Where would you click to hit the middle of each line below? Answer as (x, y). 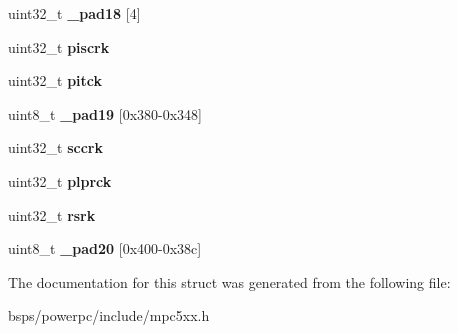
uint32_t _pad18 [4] (74, 13)
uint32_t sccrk (55, 147)
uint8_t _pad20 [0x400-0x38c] (105, 248)
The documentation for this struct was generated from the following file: (229, 281)
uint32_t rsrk (52, 214)
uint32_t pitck (55, 80)
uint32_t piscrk (59, 46)
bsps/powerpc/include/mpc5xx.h (109, 315)
